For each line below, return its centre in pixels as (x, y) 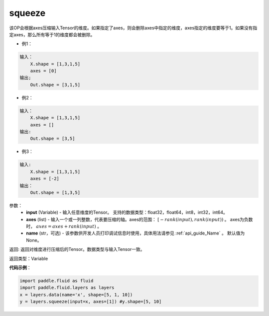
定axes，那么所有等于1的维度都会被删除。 (52, 34)
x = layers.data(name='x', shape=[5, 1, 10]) (76, 295)
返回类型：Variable (29, 258)
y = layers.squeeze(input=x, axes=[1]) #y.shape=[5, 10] (91, 302)
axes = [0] (43, 71)
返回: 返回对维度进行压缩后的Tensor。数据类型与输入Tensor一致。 (77, 249)
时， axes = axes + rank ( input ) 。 (64, 227)
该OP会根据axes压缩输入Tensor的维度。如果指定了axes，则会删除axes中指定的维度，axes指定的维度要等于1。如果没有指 (133, 28)
